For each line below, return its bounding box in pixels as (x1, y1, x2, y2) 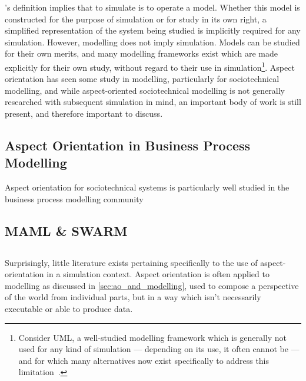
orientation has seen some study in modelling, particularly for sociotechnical (5, 73, 280, 85)
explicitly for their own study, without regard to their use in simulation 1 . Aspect (5, 59, 295, 73)
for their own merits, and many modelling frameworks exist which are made (5, 47, 278, 60)
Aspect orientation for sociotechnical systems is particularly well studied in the (5, 181, 290, 193)
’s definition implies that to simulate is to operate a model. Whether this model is (5, 1, 300, 13)
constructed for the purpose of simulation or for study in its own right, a (5, 12, 267, 25)
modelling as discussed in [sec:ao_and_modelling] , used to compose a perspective (5, 279, 299, 291)
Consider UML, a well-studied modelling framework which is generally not (18, 331, 287, 343)
